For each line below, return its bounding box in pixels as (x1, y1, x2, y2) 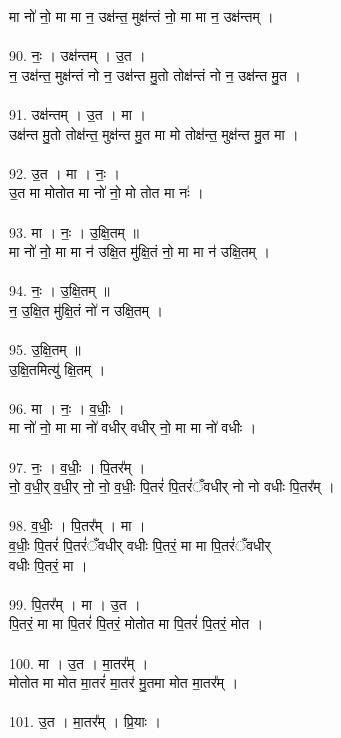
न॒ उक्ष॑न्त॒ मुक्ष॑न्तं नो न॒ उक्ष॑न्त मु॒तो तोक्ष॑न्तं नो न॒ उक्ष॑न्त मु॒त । (9, 64, 302, 85)
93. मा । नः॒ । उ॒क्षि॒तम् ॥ (9, 221, 139, 242)
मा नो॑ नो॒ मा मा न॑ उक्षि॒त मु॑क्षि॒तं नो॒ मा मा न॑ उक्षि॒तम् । (9, 241, 270, 262)
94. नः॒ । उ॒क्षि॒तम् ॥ (9, 280, 110, 301)
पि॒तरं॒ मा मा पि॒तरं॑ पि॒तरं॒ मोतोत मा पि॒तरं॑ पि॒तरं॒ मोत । (9, 613, 264, 634)
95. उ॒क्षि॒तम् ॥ (9, 339, 81, 360)
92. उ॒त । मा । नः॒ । (9, 162, 120, 183)
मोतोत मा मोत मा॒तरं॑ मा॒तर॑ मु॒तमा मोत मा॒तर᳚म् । (9, 672, 239, 693)
